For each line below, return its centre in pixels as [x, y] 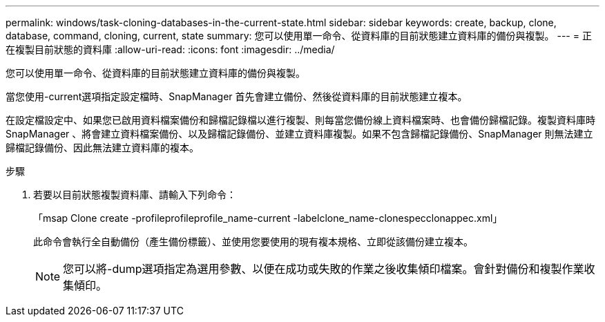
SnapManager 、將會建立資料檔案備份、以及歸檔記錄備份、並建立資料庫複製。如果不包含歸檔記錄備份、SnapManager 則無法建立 [299, 134]
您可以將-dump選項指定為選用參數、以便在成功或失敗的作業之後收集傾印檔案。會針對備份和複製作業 [324, 269]
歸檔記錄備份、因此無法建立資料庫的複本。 [102, 148]
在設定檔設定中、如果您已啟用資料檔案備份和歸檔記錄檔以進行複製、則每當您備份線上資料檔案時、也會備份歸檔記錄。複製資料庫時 [300, 120]
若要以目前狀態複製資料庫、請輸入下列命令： [135, 195]
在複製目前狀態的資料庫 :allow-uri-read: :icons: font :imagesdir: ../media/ [170, 49]
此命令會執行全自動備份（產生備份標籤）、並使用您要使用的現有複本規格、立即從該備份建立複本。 [253, 241]
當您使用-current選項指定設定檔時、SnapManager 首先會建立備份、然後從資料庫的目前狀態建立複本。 [237, 96]
